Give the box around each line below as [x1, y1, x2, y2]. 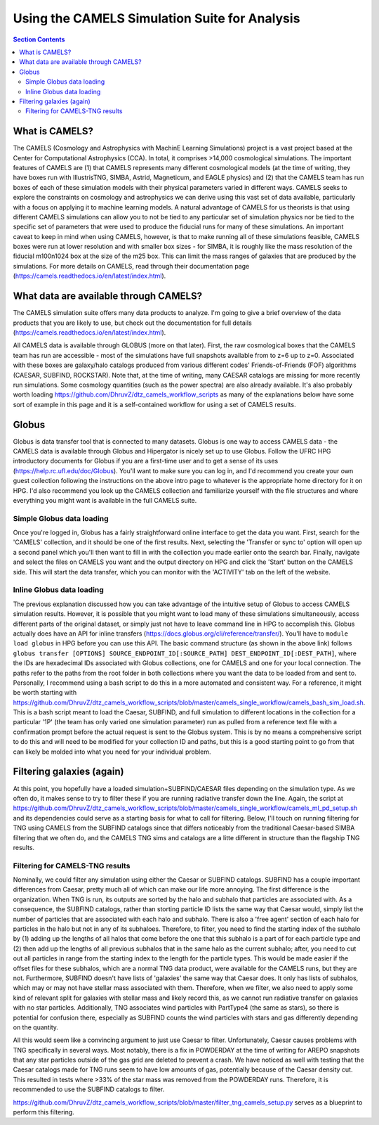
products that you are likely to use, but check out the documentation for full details [13, 319, 252, 327]
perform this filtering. [13, 1108, 75, 1117]
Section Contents [13, 35, 65, 44]
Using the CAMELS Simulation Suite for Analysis [13, 11, 300, 26]
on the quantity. [13, 1023, 59, 1031]
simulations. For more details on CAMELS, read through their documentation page [13, 262, 250, 270]
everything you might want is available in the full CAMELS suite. [13, 496, 197, 504]
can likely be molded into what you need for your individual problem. [13, 747, 211, 756]
